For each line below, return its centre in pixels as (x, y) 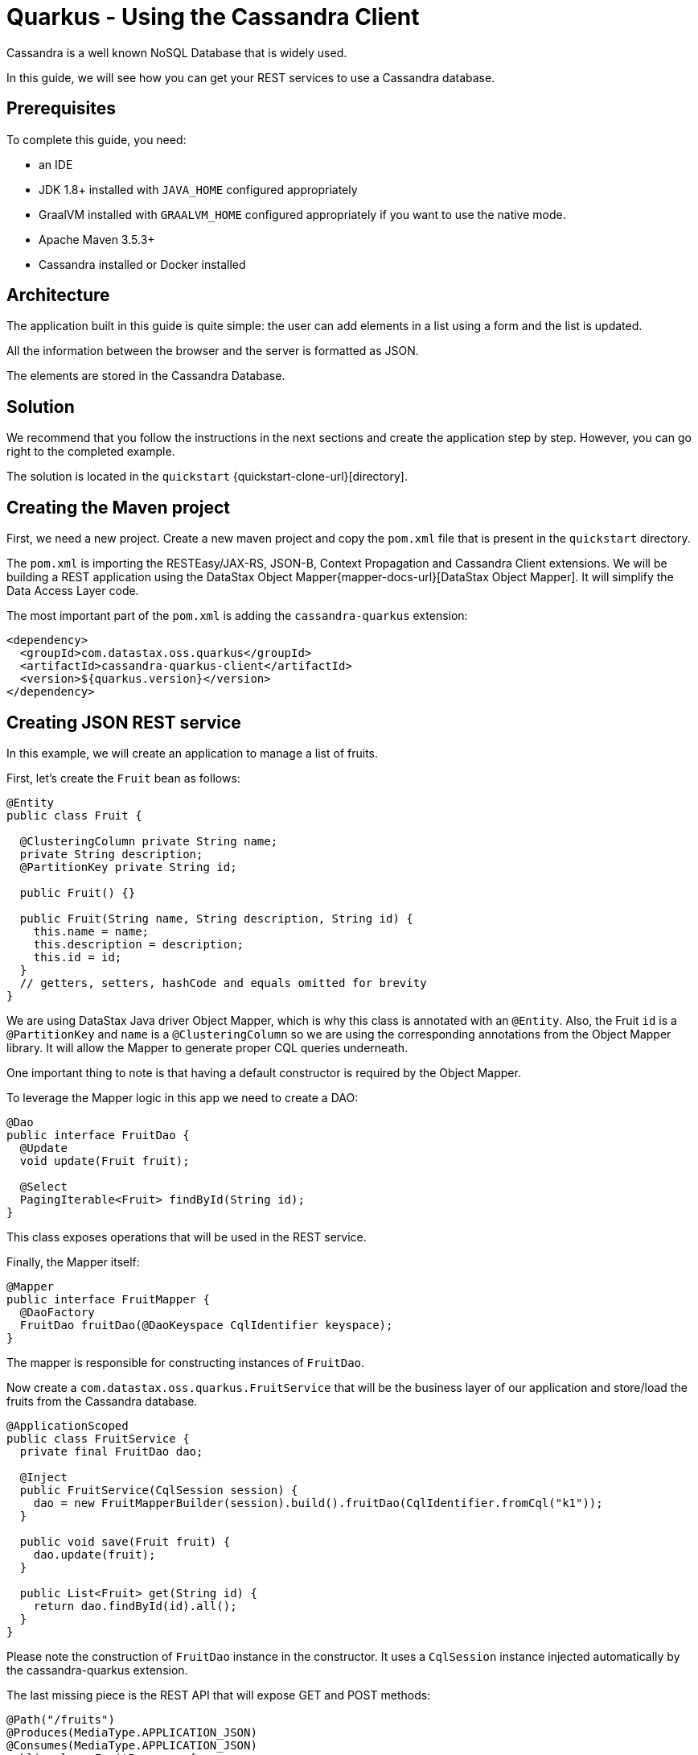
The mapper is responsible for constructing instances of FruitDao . (186, 1362)
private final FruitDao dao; (111, 1451)
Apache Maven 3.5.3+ (97, 239)
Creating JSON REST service (124, 722)
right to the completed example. (91, 452)
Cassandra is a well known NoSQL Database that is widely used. (177, 52)
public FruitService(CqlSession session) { (159, 1490)
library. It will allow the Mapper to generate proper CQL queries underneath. (207, 1047)
